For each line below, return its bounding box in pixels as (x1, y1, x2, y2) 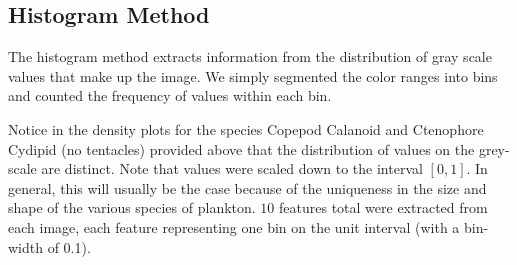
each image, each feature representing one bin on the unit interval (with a (8, 216, 460, 237)
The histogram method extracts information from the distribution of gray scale (8, 46, 492, 67)
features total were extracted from (279, 197, 488, 218)
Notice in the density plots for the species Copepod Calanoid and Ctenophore (8, 118, 484, 139)
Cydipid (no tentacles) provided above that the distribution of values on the (8, 138, 475, 159)
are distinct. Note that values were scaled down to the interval (41, 158, 423, 179)
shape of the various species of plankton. (8, 197, 256, 218)
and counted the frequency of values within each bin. (8, 85, 332, 106)
